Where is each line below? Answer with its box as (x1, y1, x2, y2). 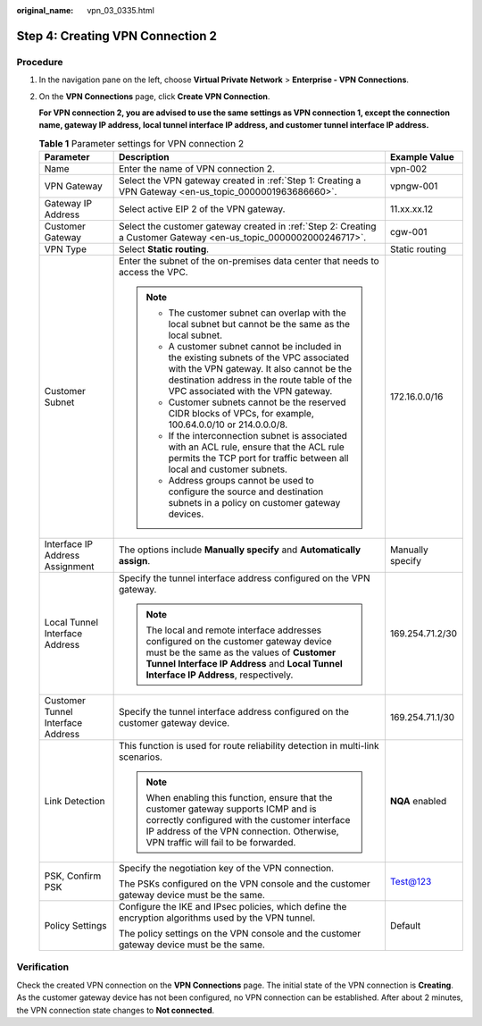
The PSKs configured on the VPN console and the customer (118, 878, 370, 890)
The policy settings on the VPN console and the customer (118, 928, 361, 940)
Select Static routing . (118, 243, 210, 256)
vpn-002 (389, 163, 428, 175)
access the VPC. (118, 266, 188, 279)
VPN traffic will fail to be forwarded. (145, 837, 296, 849)
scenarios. (118, 751, 162, 763)
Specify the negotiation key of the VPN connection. (118, 862, 335, 875)
